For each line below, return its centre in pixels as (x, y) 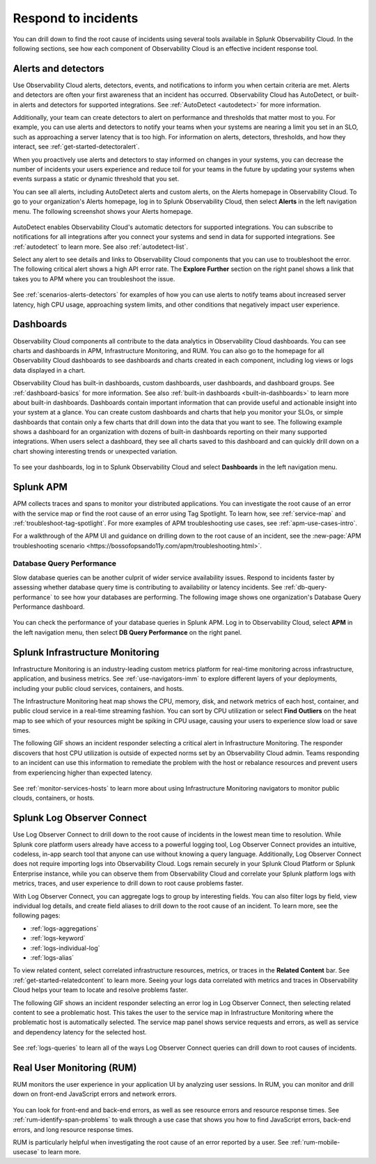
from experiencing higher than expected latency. (83, 773)
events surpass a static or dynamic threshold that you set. (96, 179)
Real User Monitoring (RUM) (75, 1068)
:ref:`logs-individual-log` (65, 948)
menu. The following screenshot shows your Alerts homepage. (103, 211)
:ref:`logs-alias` (52, 957)
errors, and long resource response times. (73, 1129)
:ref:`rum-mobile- (315, 1142)
